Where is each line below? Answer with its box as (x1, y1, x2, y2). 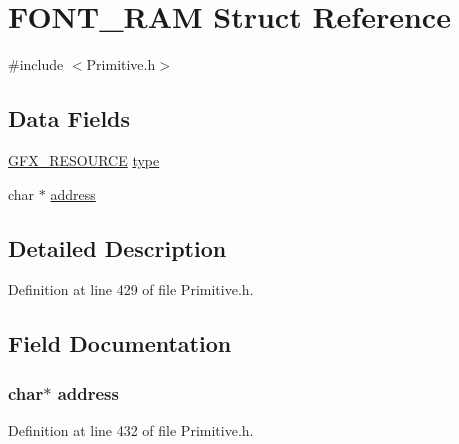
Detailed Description (8, 232, 227, 263)
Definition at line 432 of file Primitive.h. (8, 419, 254, 440)
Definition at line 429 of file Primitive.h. (8, 279, 254, 300)
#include (8, 54, 64, 75)
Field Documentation (8, 328, 232, 359)
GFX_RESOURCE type (8, 149, 160, 170)
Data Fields (8, 103, 131, 134)
